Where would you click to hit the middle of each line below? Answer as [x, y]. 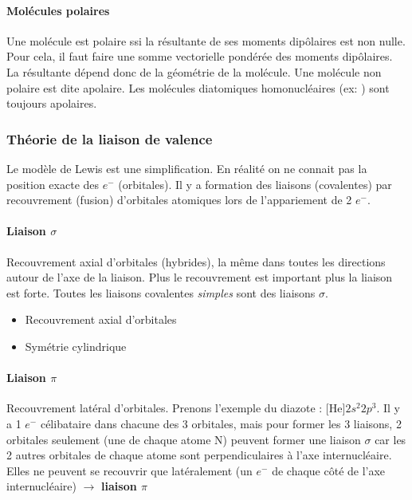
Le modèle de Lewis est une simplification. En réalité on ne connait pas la [187, 168]
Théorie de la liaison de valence [110, 138]
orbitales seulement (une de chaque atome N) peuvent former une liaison [184, 439]
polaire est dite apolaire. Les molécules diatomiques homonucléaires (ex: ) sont [198, 87]
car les [390, 439]
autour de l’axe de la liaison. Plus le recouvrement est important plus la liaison [200, 277]
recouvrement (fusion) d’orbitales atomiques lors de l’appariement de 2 [179, 200]
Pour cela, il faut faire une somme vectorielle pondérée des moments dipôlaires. [200, 56]
